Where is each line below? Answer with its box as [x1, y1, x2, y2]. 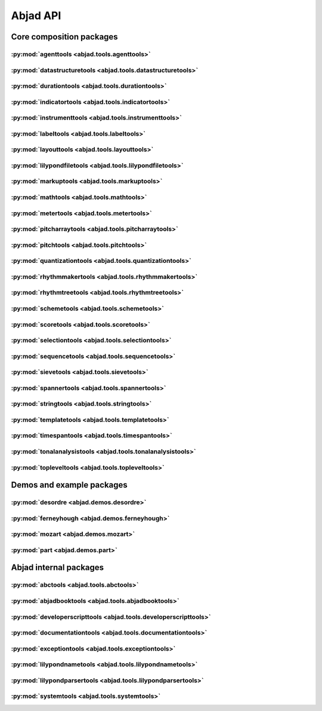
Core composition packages [11, 32, 119, 42]
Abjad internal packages [11, 562, 104, 573]
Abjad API [11, 9, 61, 22]
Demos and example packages [11, 480, 128, 490]
